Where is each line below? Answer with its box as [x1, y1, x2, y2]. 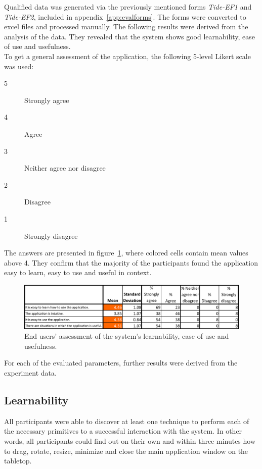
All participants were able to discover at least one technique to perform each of [4, 415, 249, 426]
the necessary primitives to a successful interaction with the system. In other [4, 426, 242, 436]
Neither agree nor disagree [24, 163, 106, 173]
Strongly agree [24, 94, 69, 105]
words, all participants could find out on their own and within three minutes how [4, 436, 256, 446]
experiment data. [4, 368, 57, 378]
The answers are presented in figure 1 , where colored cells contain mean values [4, 247, 248, 258]
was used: [4, 61, 34, 71]
